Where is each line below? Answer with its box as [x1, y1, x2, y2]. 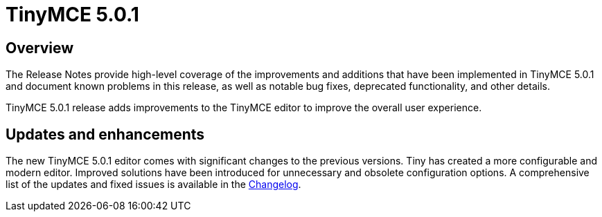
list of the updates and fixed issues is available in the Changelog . [6, 178, 301, 191]
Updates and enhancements [6, 125, 205, 143]
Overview [6, 39, 74, 57]
